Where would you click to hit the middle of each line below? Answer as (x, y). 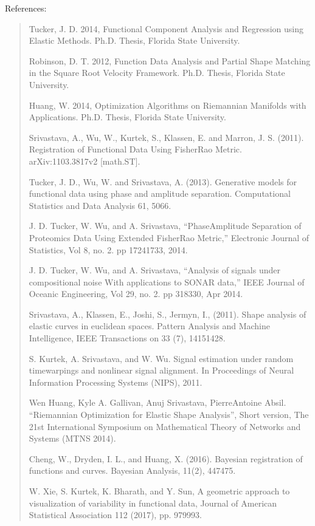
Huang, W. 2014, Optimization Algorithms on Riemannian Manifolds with (168, 105)
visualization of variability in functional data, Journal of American (153, 503)
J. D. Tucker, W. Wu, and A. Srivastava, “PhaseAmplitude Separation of (165, 226)
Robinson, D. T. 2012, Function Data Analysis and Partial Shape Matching (170, 60)
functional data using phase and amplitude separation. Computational (160, 193)
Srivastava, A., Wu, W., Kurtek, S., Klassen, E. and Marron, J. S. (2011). (166, 137)
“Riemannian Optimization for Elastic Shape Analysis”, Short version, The (169, 415)
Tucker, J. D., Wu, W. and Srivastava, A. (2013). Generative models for (163, 181)
